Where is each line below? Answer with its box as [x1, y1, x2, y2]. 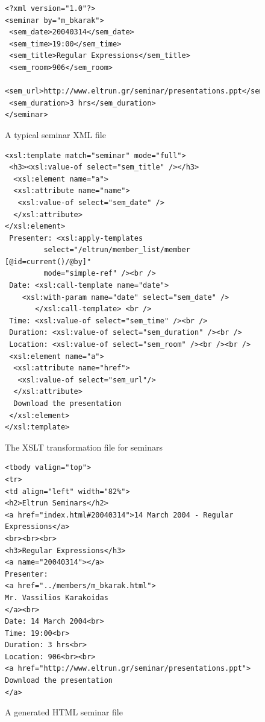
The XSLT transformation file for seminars [5, 440, 163, 453]
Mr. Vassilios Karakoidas [5, 593, 108, 602]
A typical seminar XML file [5, 128, 106, 141]
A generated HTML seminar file [5, 706, 123, 718]
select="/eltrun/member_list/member [43, 245, 190, 255]
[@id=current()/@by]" [5, 257, 92, 266]
